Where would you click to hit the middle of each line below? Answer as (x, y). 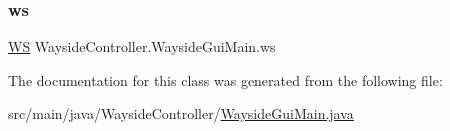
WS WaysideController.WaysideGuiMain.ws (142, 46)
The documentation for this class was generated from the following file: (225, 79)
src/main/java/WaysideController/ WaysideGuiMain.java (181, 113)
